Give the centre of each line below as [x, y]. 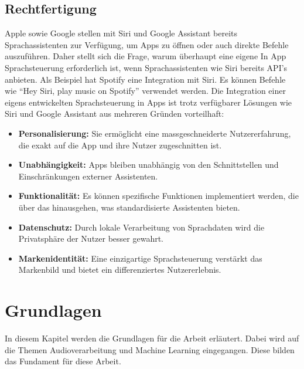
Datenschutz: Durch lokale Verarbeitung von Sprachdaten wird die [141, 227]
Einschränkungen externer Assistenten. [88, 176]
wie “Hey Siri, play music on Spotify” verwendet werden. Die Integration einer [145, 91]
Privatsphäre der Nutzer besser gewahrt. [91, 238]
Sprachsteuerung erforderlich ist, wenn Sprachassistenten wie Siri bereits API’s [146, 67]
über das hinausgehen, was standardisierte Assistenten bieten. [129, 207]
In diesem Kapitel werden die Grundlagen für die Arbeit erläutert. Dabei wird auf [152, 338]
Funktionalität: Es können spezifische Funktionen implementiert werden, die [158, 196]
